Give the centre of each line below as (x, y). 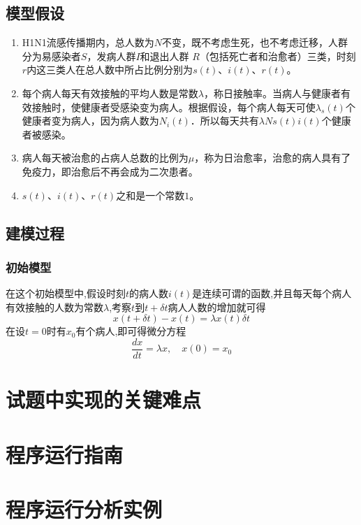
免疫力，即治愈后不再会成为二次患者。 (110, 171)
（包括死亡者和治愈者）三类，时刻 (278, 56)
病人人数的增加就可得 (217, 307)
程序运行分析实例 (84, 509)
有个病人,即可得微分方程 (131, 331)
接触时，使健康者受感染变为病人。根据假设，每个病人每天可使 (174, 107)
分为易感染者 (51, 56)
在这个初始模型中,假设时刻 (66, 293)
